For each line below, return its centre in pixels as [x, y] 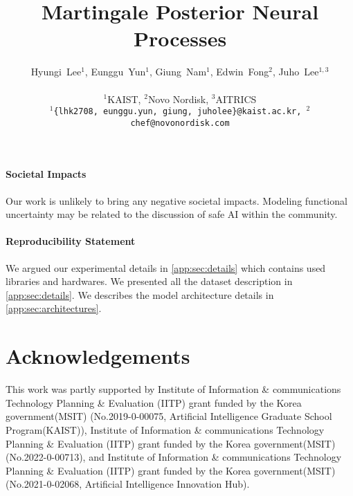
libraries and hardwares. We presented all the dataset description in [149, 281]
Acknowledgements [98, 356]
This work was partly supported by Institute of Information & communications [173, 389]
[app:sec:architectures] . [54, 308]
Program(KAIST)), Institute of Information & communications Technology [165, 429]
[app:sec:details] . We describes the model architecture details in [140, 294]
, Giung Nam [178, 72]
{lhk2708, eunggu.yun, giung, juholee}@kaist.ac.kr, [178, 112]
